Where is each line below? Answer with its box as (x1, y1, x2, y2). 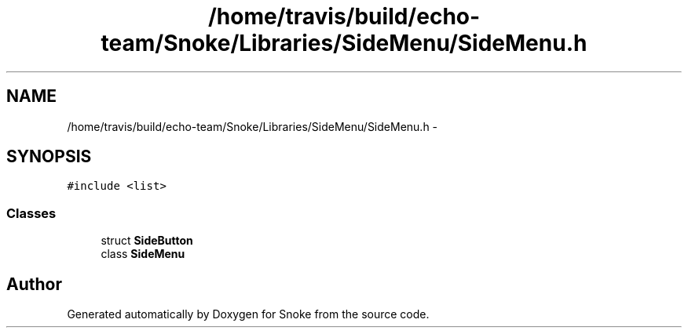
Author (6, 274, 62, 294)
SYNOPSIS (6, 147, 92, 167)
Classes (6, 205, 57, 221)
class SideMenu (101, 247, 185, 261)
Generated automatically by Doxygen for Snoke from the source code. (67, 307, 430, 321)
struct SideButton (101, 234, 193, 248)
